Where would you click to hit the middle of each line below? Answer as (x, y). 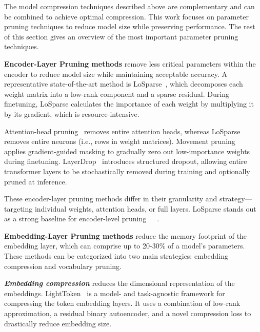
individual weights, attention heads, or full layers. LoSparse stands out (145, 208)
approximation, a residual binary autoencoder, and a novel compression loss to (128, 313)
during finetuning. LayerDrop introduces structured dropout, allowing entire (126, 161)
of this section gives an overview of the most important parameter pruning (121, 36)
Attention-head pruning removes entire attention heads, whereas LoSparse (122, 131)
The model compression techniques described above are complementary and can (129, 6)
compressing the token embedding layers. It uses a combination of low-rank (122, 303)
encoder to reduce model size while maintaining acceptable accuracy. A (116, 74)
